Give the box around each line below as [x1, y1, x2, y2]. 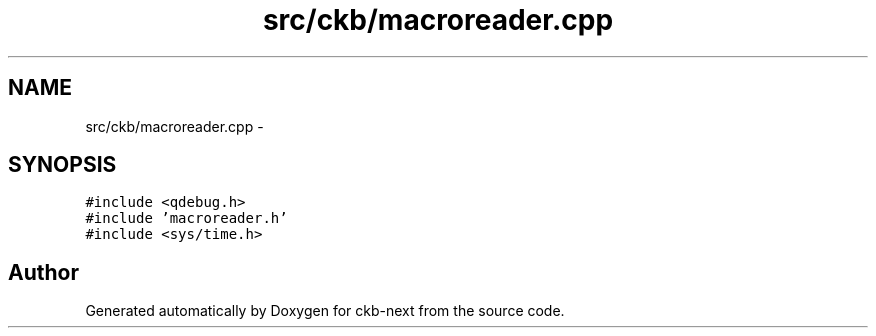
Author [8, 259, 79, 285]
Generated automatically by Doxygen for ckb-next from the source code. [85, 302, 565, 320]
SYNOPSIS [8, 152, 117, 178]
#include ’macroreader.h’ [85, 210, 288, 227]
